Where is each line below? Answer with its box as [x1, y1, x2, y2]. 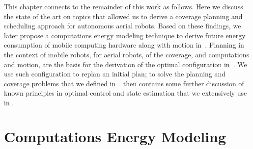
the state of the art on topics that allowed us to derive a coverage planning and [4, 11, 243, 21]
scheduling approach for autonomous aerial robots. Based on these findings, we [4, 21, 241, 31]
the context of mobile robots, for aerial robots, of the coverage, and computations [4, 49, 249, 59]
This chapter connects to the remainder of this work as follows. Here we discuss [4, 1, 243, 11]
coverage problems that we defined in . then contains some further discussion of [4, 78, 244, 88]
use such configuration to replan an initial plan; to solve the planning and [4, 69, 226, 79]
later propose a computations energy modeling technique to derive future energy [4, 30, 246, 40]
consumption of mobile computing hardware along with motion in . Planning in [4, 40, 244, 50]
